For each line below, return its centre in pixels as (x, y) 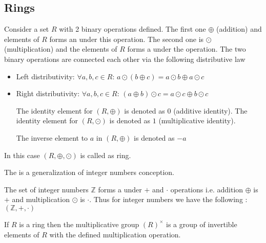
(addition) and (239, 29)
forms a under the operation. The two (187, 49)
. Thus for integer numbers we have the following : (168, 199)
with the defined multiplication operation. (115, 234)
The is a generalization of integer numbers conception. (89, 172)
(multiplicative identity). (197, 120)
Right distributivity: (48, 93)
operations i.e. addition (207, 189)
